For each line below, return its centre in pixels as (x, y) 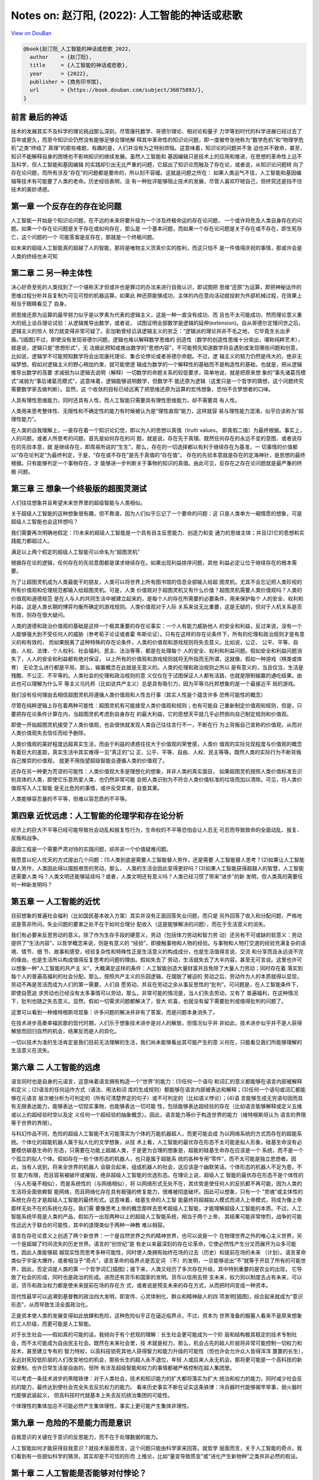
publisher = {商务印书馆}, (66, 82)
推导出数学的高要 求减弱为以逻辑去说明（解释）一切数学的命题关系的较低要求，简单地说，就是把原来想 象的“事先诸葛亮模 (159, 372)
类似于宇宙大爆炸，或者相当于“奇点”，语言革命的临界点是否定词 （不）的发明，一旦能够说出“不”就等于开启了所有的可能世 (159, 1260)
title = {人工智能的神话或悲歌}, (79, 65)
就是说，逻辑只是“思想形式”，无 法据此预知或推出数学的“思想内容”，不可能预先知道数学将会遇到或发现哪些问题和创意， (156, 348)
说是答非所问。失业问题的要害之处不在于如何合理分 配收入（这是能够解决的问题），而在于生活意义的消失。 (140, 924)
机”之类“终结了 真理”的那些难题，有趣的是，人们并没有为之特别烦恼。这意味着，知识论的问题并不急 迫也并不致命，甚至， (158, 148)
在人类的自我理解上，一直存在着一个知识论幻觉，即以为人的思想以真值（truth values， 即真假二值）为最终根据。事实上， (158, 430)
